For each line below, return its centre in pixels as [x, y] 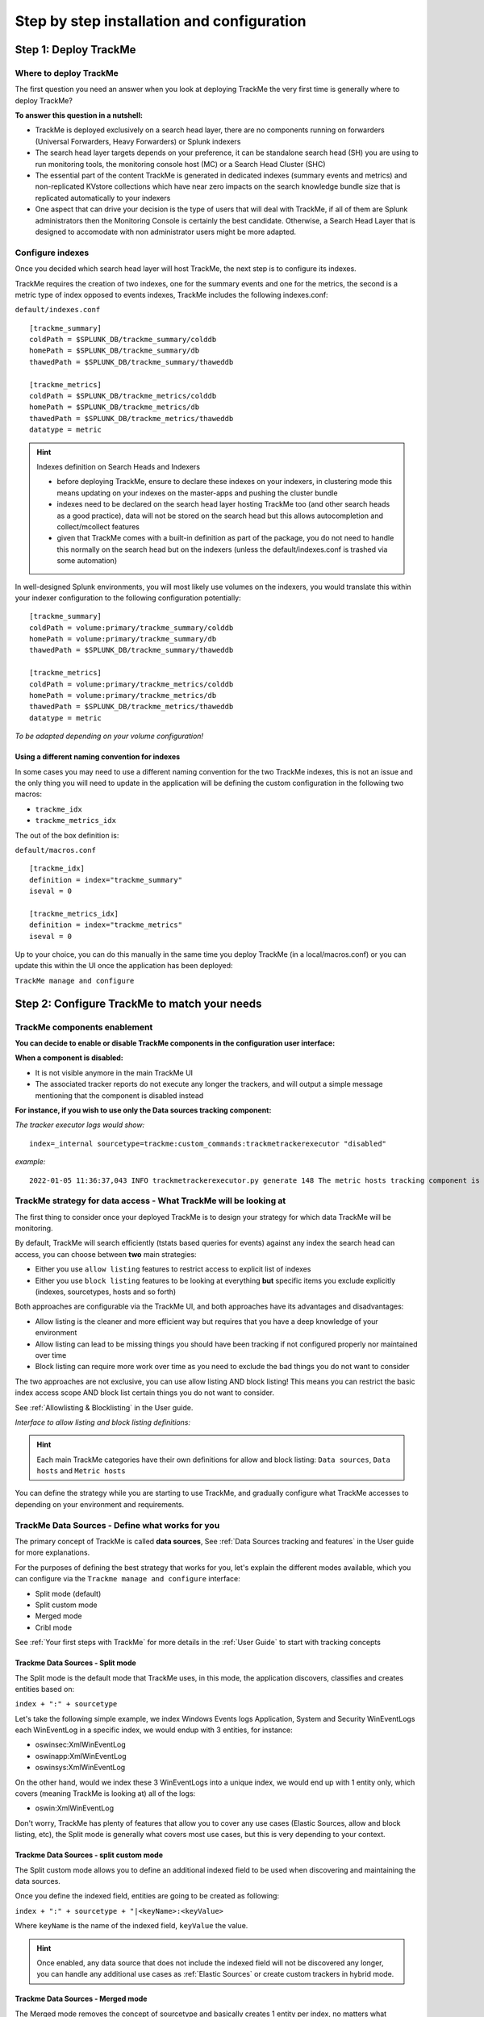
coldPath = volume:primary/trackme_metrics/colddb [131, 684]
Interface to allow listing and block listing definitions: [103, 1422]
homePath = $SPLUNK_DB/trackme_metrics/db [115, 407]
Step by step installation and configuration [161, 21]
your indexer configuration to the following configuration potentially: [128, 598]
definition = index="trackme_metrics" [106, 925]
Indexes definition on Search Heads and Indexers [119, 467]
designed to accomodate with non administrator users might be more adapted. [166, 232]
